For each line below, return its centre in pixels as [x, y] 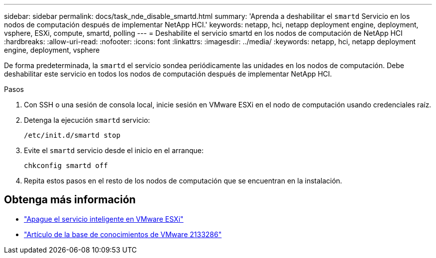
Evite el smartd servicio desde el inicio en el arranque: [114, 150]
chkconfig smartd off [66, 166]
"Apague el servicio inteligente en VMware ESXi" [104, 219]
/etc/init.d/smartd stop [72, 135]
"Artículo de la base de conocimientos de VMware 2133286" [123, 234]
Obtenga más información [70, 200]
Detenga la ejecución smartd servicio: [87, 120]
